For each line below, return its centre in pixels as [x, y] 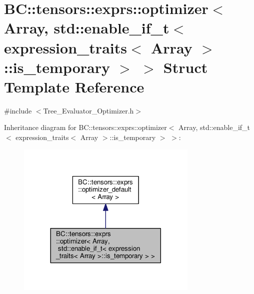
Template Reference [74, 86]
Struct [185, 67]
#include [18, 110]
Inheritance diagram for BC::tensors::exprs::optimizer [85, 127]
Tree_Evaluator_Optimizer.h [88, 110]
